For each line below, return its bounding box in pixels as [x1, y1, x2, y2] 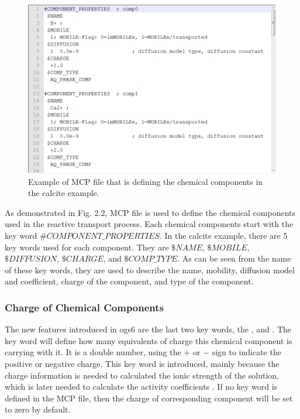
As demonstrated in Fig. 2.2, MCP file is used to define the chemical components [5, 206, 295, 218]
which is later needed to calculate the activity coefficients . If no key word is [5, 380, 278, 393]
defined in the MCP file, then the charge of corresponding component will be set [5, 391, 293, 404]
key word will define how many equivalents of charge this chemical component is [5, 334, 292, 346]
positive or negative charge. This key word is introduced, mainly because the [5, 357, 280, 369]
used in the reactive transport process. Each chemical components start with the [5, 218, 294, 230]
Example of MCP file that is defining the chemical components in [28, 175, 263, 187]
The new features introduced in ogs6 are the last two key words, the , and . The [5, 323, 292, 335]
